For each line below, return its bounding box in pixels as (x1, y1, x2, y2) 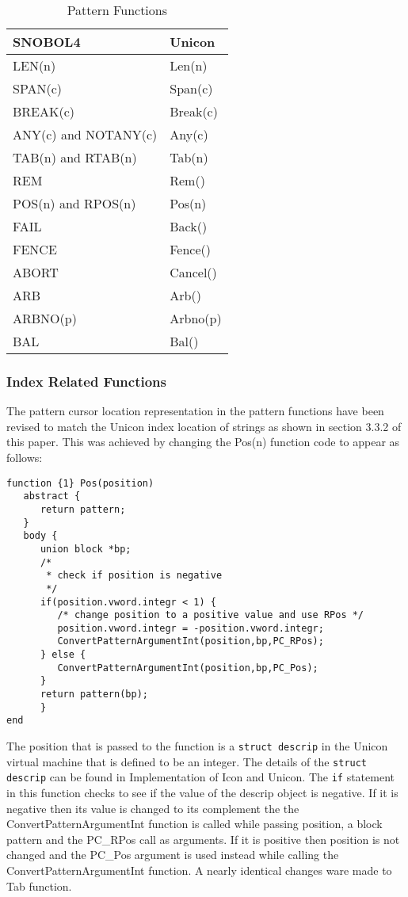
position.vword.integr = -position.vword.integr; (57, 622, 324, 634)
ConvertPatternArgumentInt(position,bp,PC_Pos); (57, 662, 318, 674)
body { (23, 530, 58, 542)
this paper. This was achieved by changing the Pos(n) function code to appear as (6, 433, 400, 450)
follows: (6, 449, 43, 465)
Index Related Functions (6, 371, 166, 391)
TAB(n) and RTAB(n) (13, 148, 137, 166)
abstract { (23, 490, 81, 502)
